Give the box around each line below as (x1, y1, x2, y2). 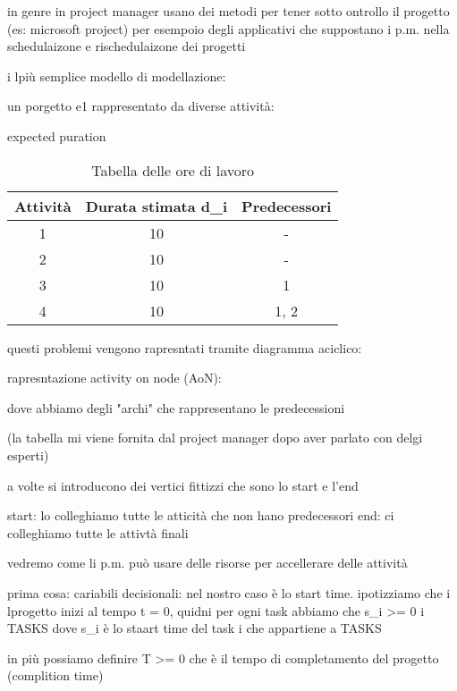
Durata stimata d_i (85, 195, 228, 216)
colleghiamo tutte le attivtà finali (7, 523, 189, 542)
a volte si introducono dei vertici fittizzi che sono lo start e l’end (7, 476, 359, 494)
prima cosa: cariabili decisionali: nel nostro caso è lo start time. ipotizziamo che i (7, 583, 451, 602)
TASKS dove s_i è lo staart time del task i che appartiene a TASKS (7, 619, 382, 637)
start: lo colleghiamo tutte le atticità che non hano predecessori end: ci (7, 506, 394, 525)
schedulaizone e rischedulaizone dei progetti (7, 37, 246, 55)
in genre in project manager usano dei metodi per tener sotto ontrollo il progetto (7, 2, 450, 20)
